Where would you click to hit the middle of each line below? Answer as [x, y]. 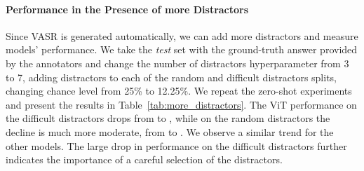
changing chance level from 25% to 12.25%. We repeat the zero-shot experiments [179, 91]
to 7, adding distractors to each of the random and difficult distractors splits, [171, 77]
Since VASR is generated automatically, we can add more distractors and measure [182, 35]
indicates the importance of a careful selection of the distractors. [144, 159]
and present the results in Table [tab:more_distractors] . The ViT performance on [181, 104]
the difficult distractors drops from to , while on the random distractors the [168, 118]
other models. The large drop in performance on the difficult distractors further [176, 145]
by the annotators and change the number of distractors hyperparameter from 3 [177, 63]
